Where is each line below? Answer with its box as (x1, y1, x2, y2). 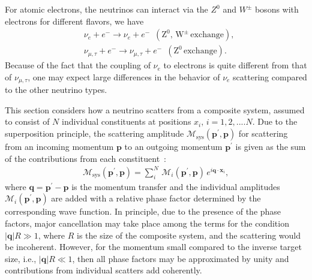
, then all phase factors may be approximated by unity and (72, 252, 289, 264)
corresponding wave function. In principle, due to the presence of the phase (5, 205, 281, 218)
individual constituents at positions (62, 115, 191, 128)
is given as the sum (235, 140, 306, 153)
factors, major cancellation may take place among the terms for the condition (5, 216, 289, 229)
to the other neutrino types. (5, 83, 107, 96)
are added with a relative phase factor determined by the (51, 192, 261, 204)
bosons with (254, 3, 299, 15)
